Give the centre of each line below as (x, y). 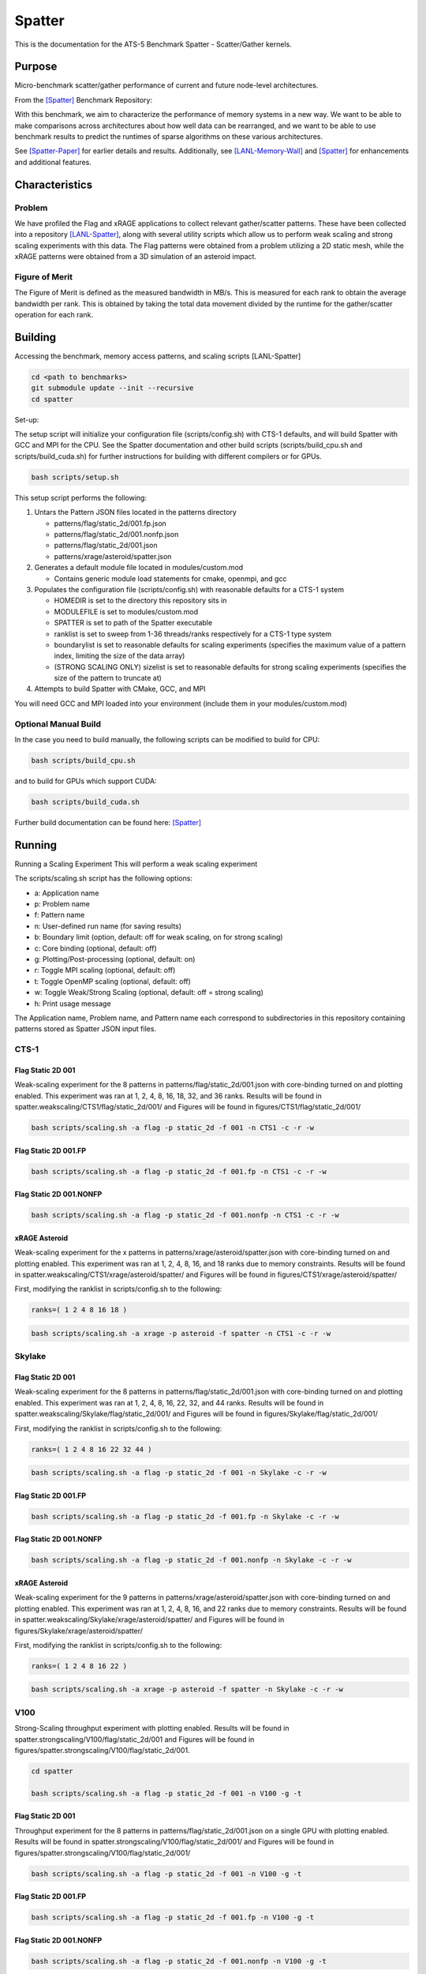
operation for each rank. (54, 315)
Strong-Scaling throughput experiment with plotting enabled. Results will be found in (152, 1728)
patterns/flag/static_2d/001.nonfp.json (116, 535)
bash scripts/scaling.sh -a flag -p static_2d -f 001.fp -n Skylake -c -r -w (185, 1516)
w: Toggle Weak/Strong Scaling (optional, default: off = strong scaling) (149, 993)
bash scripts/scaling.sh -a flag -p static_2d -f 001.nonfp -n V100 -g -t (179, 1961)
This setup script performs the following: (81, 497)
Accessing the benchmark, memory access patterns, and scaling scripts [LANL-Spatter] (158, 356)
